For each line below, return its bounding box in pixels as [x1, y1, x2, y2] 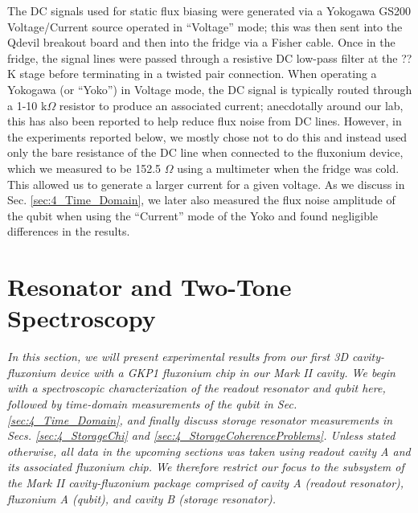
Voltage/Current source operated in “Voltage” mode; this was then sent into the [7, 18, 403, 35]
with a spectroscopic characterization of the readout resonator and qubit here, [7, 380, 386, 396]
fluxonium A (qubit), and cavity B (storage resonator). [7, 490, 276, 507]
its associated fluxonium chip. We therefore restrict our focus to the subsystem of [7, 458, 404, 475]
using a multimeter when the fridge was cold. [177, 159, 400, 176]
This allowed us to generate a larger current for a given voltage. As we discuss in [7, 175, 405, 192]
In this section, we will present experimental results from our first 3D [7, 348, 348, 365]
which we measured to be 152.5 [7, 159, 162, 176]
